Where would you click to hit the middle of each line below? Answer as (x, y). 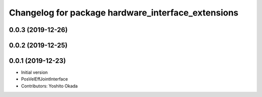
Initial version (34, 72)
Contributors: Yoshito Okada (49, 86)
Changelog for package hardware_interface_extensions (124, 13)
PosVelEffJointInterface (44, 79)
